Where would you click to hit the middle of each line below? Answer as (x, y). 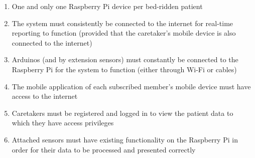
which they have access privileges (63, 123)
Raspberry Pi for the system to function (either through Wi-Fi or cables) (124, 69)
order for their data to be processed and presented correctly (104, 149)
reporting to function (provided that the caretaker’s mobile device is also (124, 33)
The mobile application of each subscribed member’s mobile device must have (131, 86)
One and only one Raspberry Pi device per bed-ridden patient (107, 6)
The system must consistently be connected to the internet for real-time (122, 23)
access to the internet (45, 96)
